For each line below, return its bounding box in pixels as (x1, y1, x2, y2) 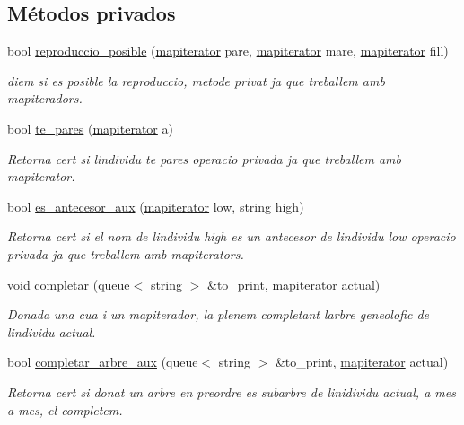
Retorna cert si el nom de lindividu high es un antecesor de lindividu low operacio (7, 227, 456, 246)
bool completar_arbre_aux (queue (7, 352, 198, 371)
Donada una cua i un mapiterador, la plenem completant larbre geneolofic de (7, 305, 430, 324)
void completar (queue (7, 274, 130, 293)
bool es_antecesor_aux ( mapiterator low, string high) (7, 196, 304, 215)
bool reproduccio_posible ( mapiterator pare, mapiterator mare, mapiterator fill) (7, 41, 449, 60)
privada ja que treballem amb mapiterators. (7, 244, 244, 263)
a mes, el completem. (7, 400, 123, 419)
